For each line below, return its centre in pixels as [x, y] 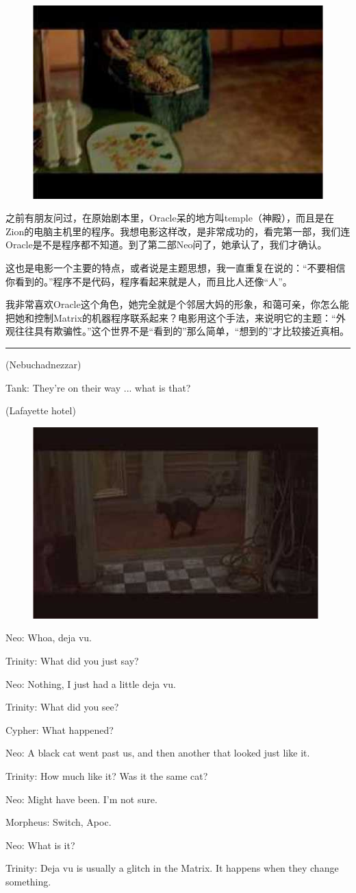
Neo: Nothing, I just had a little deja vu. [91, 683]
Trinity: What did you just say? [72, 660]
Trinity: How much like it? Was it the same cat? [107, 775]
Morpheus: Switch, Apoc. [59, 822]
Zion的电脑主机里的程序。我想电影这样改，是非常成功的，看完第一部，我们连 [178, 231]
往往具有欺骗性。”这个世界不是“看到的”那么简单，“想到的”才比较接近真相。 [182, 331]
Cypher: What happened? [60, 729]
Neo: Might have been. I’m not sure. [81, 799]
